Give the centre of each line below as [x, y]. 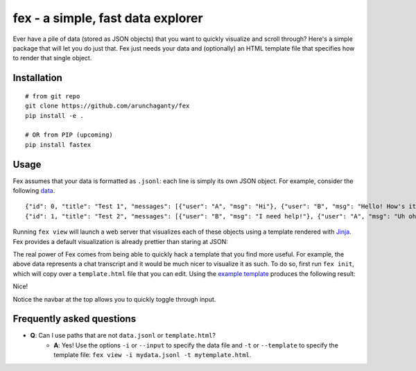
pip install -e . [54, 115]
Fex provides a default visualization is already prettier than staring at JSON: [121, 241]
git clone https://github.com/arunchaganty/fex [107, 106]
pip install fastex [58, 145]
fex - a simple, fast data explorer [108, 18]
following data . [34, 190]
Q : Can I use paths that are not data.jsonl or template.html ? [123, 336]
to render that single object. [52, 58]
